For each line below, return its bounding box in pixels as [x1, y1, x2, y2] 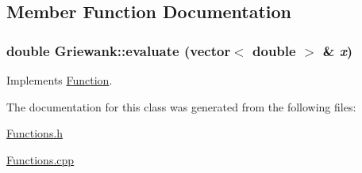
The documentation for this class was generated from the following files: [6, 98, 356, 115]
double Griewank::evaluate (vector [6, 40, 231, 60]
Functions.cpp [6, 151, 75, 167]
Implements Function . [6, 72, 113, 88]
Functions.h [6, 125, 64, 141]
